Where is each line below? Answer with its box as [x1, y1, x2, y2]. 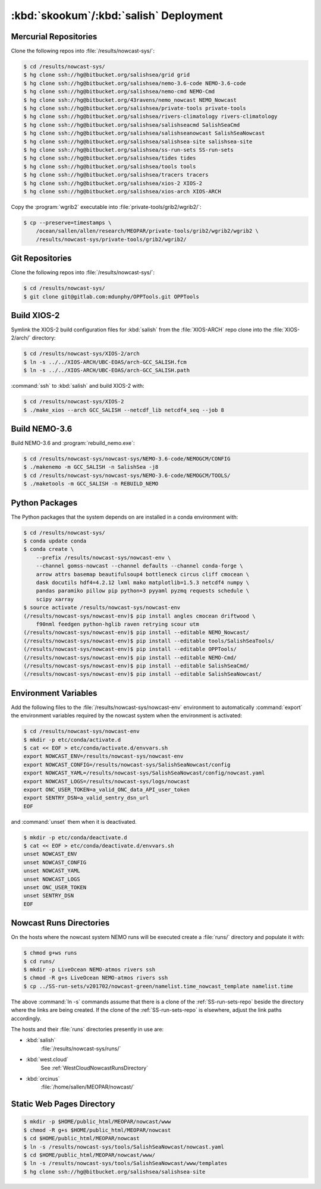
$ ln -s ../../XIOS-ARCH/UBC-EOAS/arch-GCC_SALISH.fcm [23, 359, 187, 365]
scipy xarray [36, 595, 74, 603]
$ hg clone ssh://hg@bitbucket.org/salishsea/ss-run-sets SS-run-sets [23, 146, 234, 153]
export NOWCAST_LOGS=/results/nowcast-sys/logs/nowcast [23, 778, 190, 785]
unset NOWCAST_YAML [23, 867, 80, 874]
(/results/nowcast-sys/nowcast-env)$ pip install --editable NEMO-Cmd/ [23, 654, 237, 661]
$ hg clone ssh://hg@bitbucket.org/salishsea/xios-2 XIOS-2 [23, 180, 203, 187]
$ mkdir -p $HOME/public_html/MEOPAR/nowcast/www [23, 1118, 171, 1125]
